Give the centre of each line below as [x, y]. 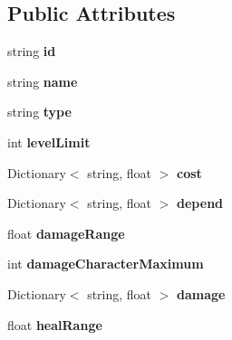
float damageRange [66, 233]
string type [39, 112]
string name [43, 81]
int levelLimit [49, 142]
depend [200, 203]
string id [32, 51]
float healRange [55, 324]
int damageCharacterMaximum [106, 264]
